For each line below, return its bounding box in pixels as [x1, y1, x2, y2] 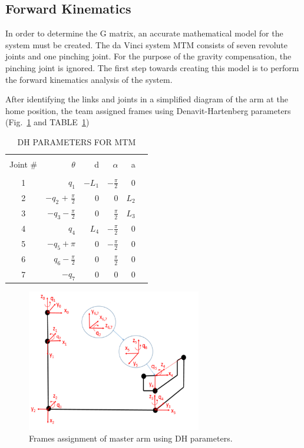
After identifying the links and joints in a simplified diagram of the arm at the [5, 93, 288, 105]
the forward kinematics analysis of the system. [5, 73, 173, 85]
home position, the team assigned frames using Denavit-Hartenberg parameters [5, 104, 291, 116]
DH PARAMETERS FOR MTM [17, 135, 136, 148]
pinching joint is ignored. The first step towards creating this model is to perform [5, 61, 299, 73]
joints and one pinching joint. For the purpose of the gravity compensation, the [5, 50, 292, 62]
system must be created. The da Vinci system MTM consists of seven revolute [5, 38, 288, 51]
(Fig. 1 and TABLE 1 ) [5, 116, 90, 128]
